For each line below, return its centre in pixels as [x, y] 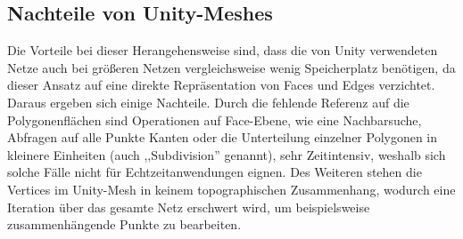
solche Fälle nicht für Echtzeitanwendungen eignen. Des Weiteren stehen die [215, 172]
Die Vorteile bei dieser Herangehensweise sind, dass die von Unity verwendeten [223, 50]
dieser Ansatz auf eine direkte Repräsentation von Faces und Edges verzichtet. [221, 85]
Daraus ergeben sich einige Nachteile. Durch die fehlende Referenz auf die [208, 102]
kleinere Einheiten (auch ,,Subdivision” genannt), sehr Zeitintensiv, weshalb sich [227, 154]
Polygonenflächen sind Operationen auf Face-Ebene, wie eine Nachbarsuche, [215, 119]
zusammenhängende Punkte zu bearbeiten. [124, 224]
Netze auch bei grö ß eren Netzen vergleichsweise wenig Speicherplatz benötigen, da [231, 67]
